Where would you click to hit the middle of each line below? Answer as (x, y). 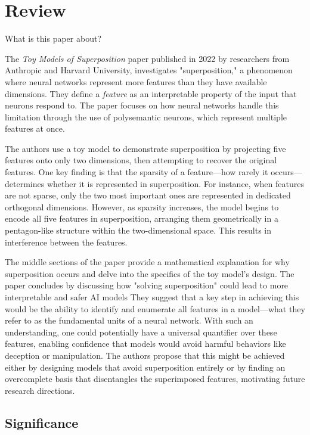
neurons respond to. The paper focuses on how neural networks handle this (142, 105)
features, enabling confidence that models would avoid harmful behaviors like (145, 344)
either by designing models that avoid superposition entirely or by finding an (145, 367)
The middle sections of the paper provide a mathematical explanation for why (147, 262)
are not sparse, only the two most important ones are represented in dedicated (148, 195)
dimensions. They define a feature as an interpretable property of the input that (151, 93)
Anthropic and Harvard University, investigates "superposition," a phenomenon (149, 70)
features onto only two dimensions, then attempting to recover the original (141, 160)
